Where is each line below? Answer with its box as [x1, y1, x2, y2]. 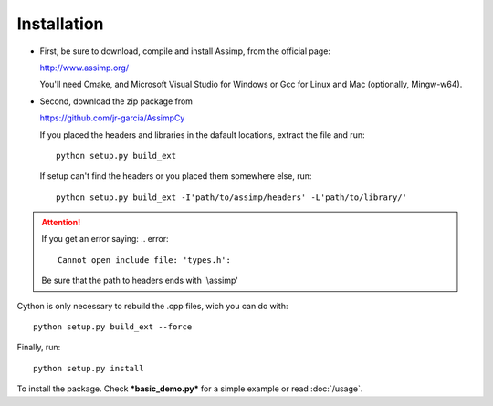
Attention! [41, 217, 81, 228]
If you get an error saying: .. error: [41, 234, 169, 245]
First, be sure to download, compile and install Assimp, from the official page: [39, 46, 330, 57]
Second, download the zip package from [39, 96, 194, 107]
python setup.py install [33, 363, 144, 373]
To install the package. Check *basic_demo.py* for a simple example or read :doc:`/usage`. [16, 383, 363, 394]
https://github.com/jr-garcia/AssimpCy [39, 112, 185, 123]
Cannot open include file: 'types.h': [58, 255, 232, 265]
